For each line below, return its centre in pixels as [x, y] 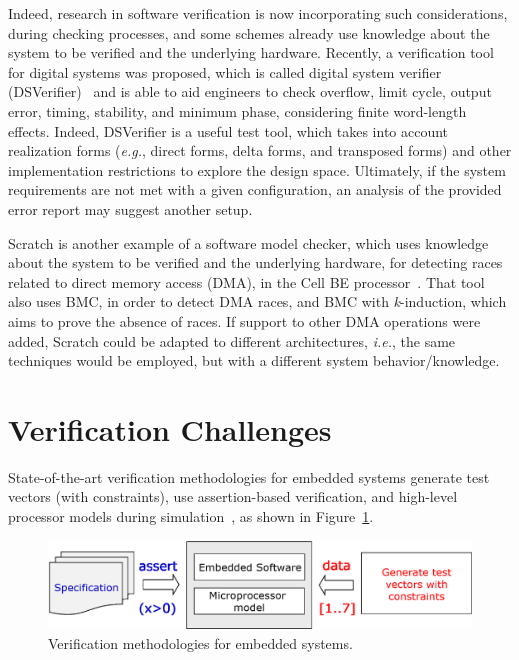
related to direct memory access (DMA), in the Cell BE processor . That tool [246, 281]
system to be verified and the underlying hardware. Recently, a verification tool [251, 52]
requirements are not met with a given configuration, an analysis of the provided [255, 189]
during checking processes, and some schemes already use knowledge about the [249, 32]
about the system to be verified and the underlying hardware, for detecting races [255, 262]
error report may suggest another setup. [130, 208]
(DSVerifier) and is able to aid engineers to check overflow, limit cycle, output [250, 91]
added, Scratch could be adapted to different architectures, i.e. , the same [232, 340]
